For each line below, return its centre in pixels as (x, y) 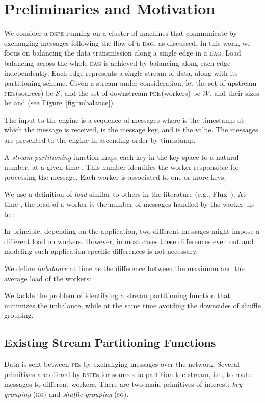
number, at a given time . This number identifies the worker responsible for (122, 167)
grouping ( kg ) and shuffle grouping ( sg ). (67, 394)
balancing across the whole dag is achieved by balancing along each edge (117, 62)
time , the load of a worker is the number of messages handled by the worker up (129, 204)
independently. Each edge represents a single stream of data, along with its (121, 73)
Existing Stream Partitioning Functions (110, 343)
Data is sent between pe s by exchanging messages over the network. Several (122, 364)
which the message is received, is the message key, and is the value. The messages (131, 130)
